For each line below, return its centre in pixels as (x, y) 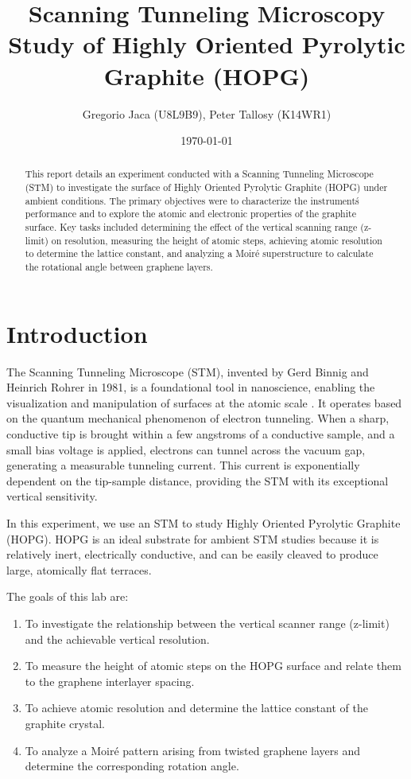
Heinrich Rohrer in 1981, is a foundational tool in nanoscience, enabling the (191, 387)
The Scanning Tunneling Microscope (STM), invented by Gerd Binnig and (188, 371)
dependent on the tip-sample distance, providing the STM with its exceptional (198, 480)
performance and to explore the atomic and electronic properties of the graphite (190, 214)
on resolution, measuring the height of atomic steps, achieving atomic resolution (217, 240)
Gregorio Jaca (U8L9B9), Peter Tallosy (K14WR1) (207, 113)
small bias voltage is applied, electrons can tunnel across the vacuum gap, (186, 449)
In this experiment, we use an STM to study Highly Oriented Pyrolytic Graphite (204, 523)
